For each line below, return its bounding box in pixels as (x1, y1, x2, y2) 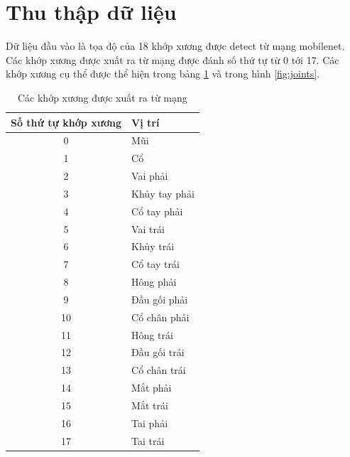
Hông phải (131, 274, 177, 289)
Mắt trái (131, 398, 168, 412)
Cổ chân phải (131, 309, 190, 324)
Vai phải (131, 168, 168, 183)
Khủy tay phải (131, 186, 195, 200)
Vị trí (131, 114, 160, 129)
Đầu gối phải (131, 291, 188, 306)
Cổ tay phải (131, 203, 183, 218)
